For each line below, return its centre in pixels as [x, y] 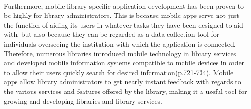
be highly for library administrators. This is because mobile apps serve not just [122, 15]
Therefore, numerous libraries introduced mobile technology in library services [120, 53]
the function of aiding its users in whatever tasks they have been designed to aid [124, 24]
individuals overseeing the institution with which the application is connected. [120, 43]
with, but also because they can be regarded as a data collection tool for [112, 34]
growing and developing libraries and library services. [83, 101]
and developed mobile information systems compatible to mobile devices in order [124, 63]
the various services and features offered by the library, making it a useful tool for [125, 91]
